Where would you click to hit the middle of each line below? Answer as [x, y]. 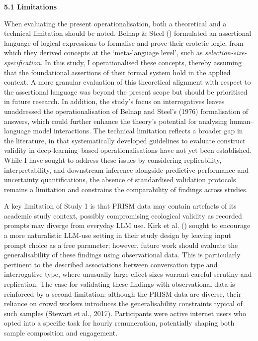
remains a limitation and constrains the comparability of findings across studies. [126, 189]
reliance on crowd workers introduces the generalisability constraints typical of [123, 303]
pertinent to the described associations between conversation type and [111, 264]
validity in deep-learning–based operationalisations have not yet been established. [128, 150]
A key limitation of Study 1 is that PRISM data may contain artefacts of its [120, 206]
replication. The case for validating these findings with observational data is [120, 284]
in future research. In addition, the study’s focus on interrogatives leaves [114, 101]
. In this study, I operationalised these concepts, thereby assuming [141, 62]
